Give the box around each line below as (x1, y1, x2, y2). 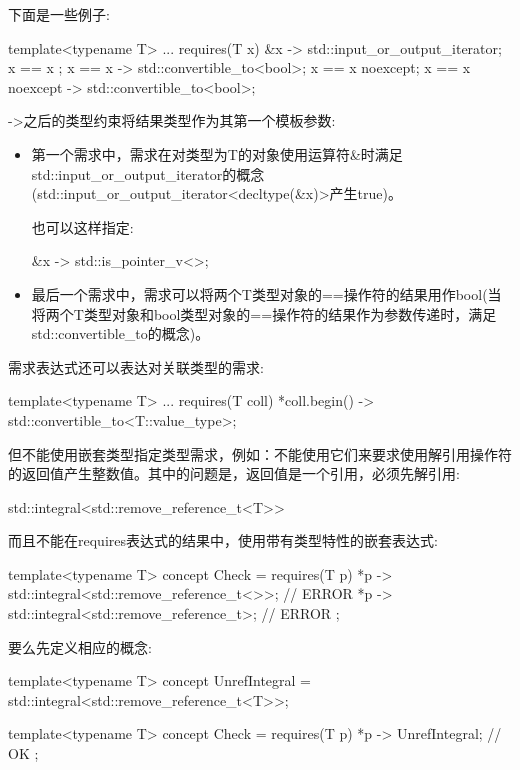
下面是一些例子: (8, 4, 110, 24)
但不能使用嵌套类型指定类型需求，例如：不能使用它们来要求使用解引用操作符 (8, 443, 512, 464)
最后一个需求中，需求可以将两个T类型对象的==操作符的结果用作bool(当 (31, 283, 502, 304)
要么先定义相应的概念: (8, 636, 152, 657)
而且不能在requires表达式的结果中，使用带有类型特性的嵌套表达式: (8, 530, 438, 551)
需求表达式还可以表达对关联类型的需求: (8, 356, 264, 377)
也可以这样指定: (31, 216, 134, 237)
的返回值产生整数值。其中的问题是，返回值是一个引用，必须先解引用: (8, 463, 460, 484)
